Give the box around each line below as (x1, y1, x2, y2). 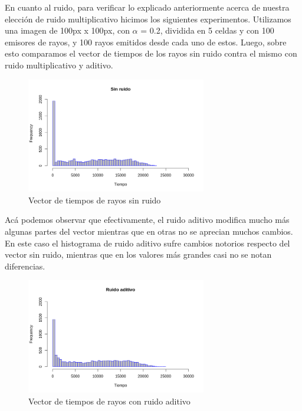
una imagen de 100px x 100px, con (5, 24, 130, 37)
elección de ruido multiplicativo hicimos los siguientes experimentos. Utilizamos (5, 12, 291, 25)
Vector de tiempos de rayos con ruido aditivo (28, 394, 191, 407)
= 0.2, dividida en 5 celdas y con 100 (140, 24, 274, 37)
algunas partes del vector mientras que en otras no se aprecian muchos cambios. (5, 225, 293, 238)
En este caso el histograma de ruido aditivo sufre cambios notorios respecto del (5, 236, 290, 249)
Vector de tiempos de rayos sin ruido (28, 193, 161, 206)
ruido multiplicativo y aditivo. (5, 58, 113, 71)
